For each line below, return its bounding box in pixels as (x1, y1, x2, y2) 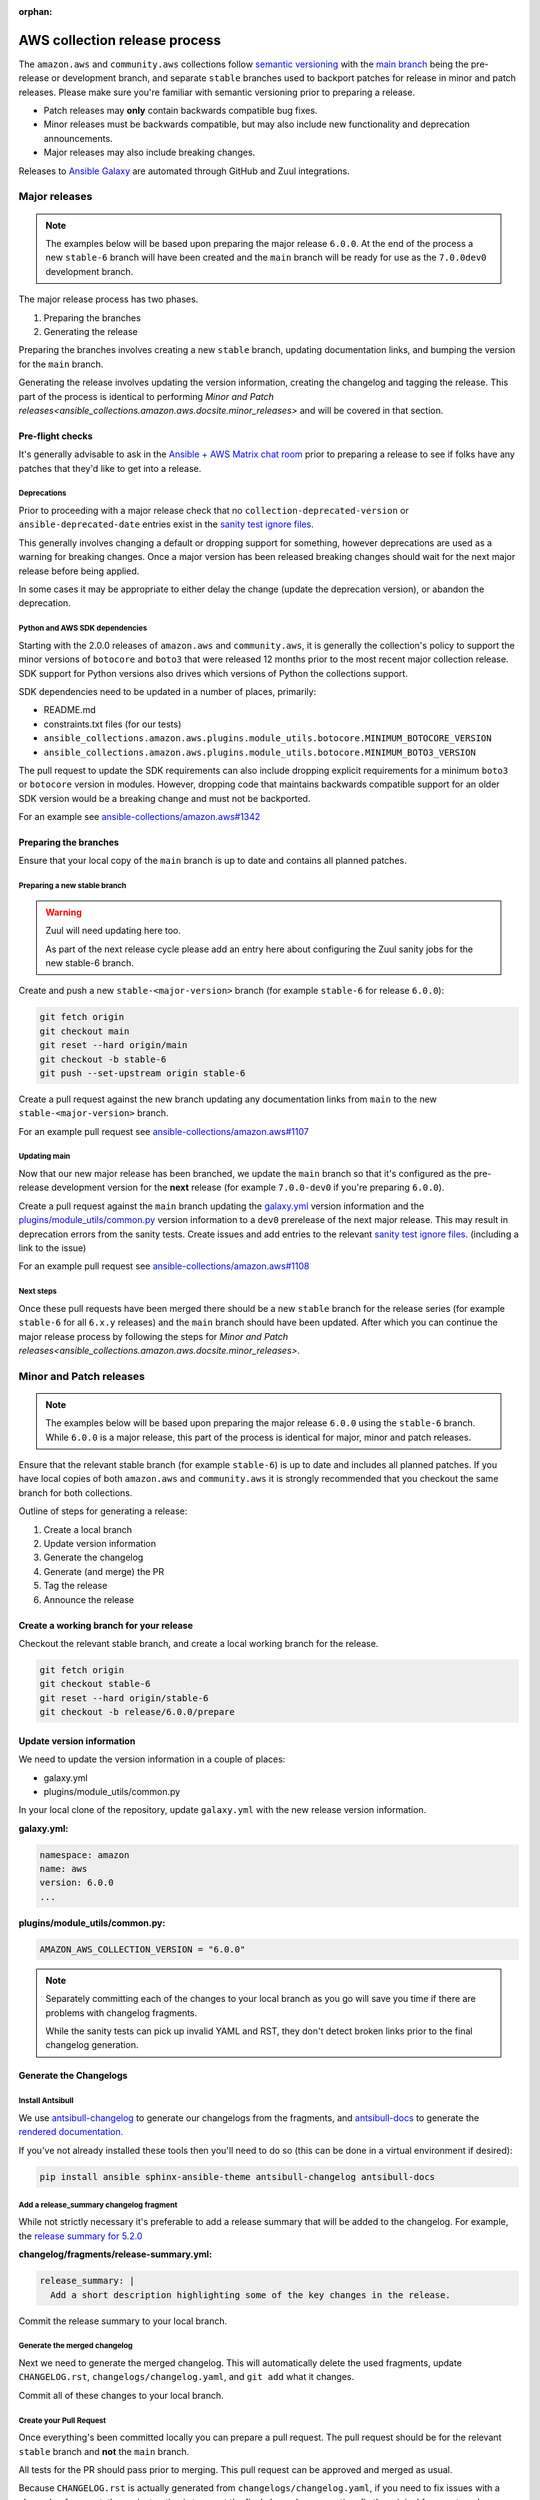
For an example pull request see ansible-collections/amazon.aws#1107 (18, 1125, 309, 1137)
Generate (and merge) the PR (43, 1565, 165, 1577)
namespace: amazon (39, 1849, 130, 1860)
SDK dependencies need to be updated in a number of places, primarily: (18, 685, 317, 697)
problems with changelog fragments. (45, 2006, 198, 2019)
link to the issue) (18, 1242, 87, 1254)
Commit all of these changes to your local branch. (18, 2389, 224, 2401)
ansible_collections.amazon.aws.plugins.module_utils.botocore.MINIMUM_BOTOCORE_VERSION (43, 733, 492, 744)
